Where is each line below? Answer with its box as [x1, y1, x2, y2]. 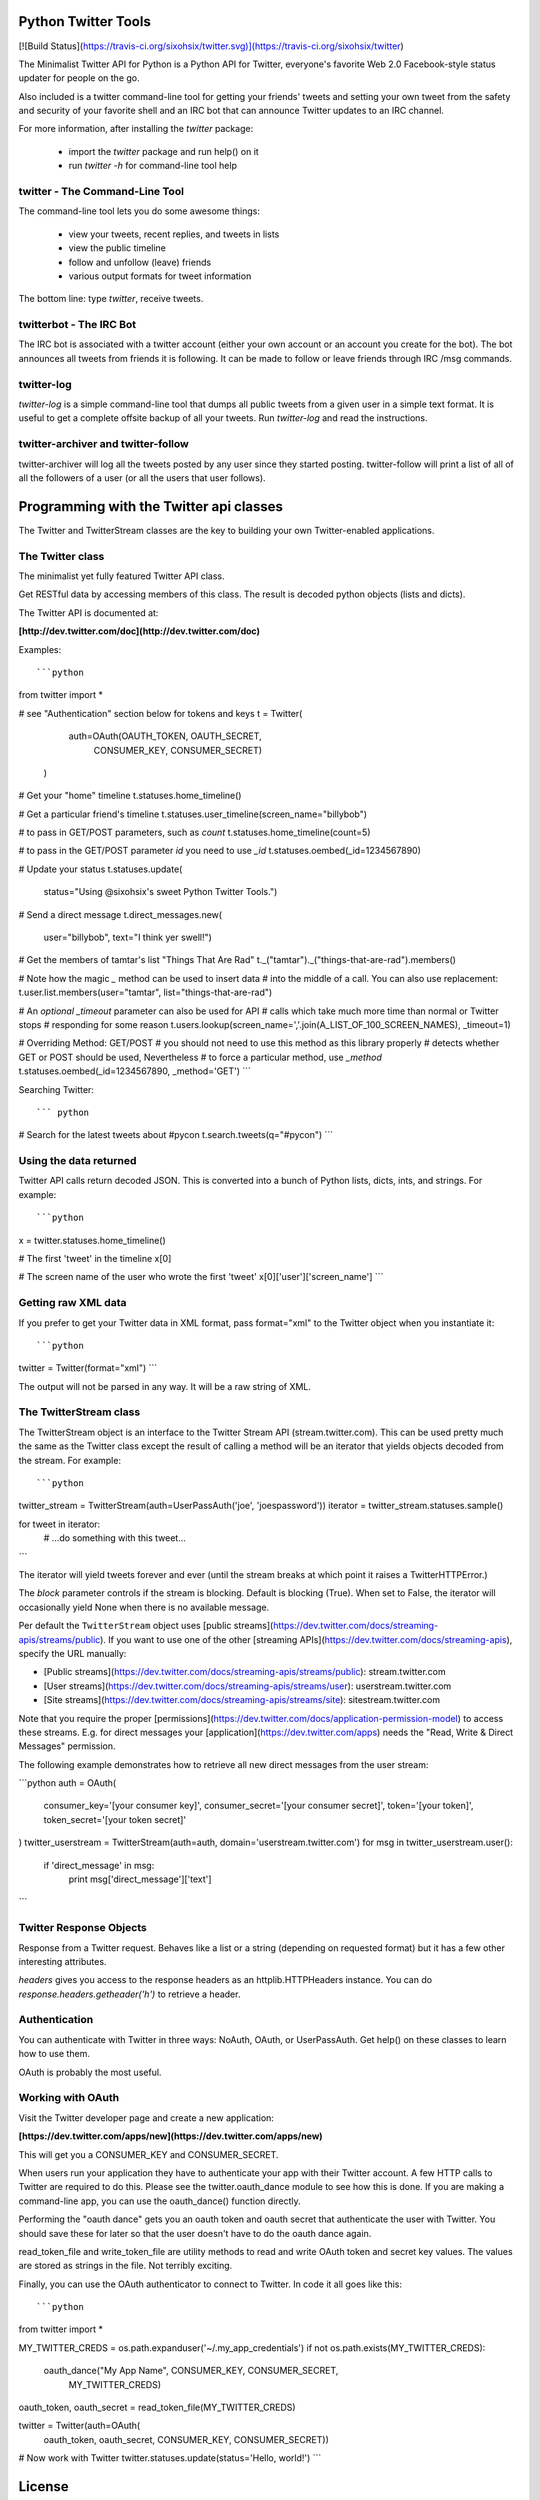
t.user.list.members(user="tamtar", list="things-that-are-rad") [18, 986, 273, 999]
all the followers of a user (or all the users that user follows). [18, 471, 266, 484]
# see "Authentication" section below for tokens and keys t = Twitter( [18, 707, 303, 719]
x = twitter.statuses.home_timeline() [18, 1234, 167, 1246]
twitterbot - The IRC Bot [18, 318, 137, 332]
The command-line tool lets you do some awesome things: [18, 205, 260, 217]
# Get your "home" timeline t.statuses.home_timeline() [18, 790, 242, 802]
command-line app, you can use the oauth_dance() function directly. [18, 2195, 302, 2207]
